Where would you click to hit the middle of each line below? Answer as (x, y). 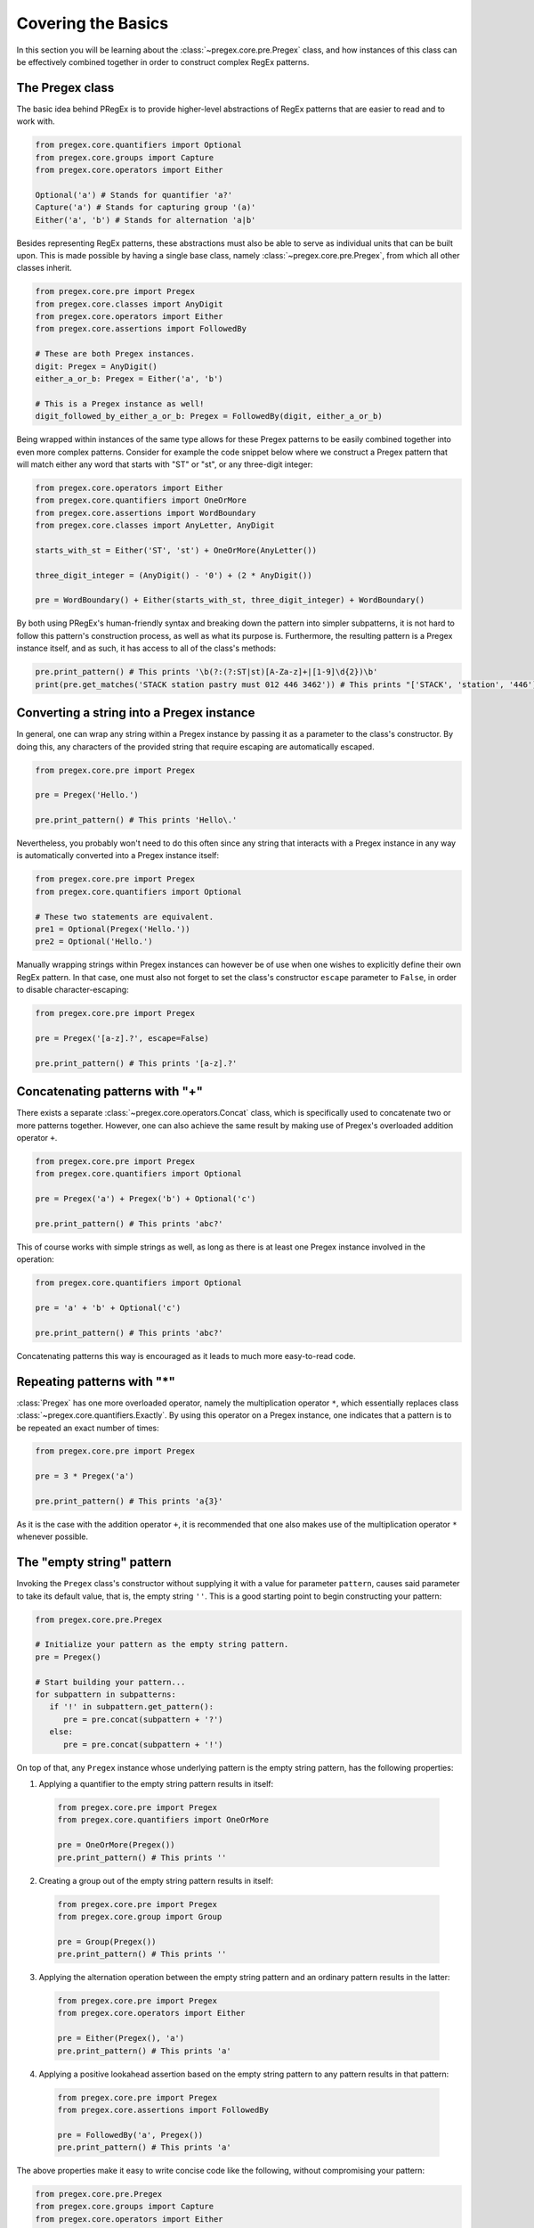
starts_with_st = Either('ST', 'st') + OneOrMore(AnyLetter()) (176, 550)
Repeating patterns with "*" (96, 1381)
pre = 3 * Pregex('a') (85, 1476)
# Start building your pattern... (110, 1682)
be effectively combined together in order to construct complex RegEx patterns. (163, 61)
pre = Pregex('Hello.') (87, 795)
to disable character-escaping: (73, 990)
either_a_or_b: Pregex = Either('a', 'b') (129, 379)
